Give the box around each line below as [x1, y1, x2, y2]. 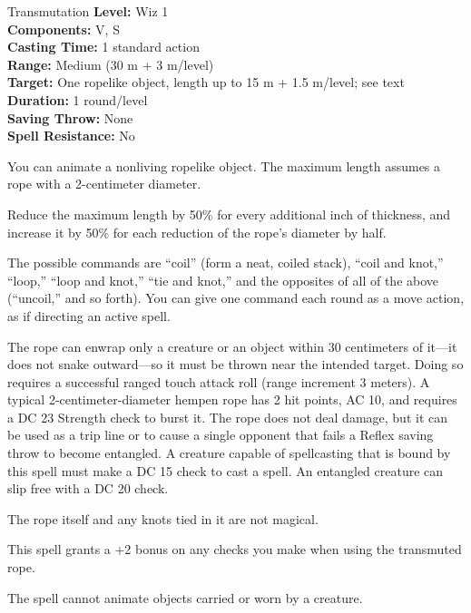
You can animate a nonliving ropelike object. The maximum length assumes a [7, 156, 441, 175]
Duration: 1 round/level [7, 90, 148, 109]
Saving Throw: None [7, 108, 133, 127]
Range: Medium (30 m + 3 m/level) [7, 54, 214, 73]
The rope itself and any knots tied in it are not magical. [7, 509, 319, 528]
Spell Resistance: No [7, 126, 135, 145]
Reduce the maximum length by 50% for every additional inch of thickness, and [7, 204, 451, 223]
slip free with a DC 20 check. [7, 479, 169, 498]
